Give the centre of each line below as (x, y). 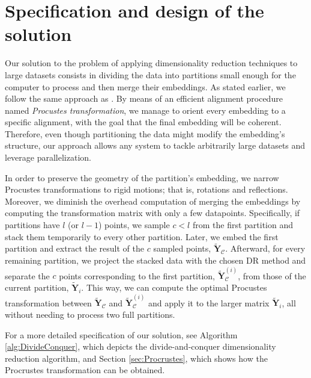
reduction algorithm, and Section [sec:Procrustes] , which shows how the (136, 358)
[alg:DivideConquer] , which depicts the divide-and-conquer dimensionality (140, 346)
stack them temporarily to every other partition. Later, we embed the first (142, 236)
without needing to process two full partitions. (90, 314)
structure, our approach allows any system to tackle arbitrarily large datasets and (155, 145)
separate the (27, 275)
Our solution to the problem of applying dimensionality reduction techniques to (151, 63)
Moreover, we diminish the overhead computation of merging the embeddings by (153, 201)
